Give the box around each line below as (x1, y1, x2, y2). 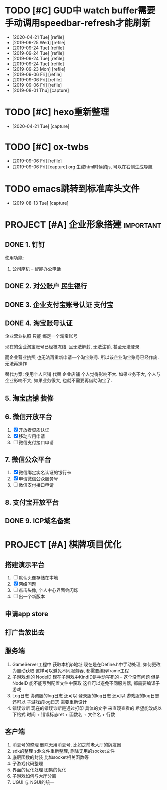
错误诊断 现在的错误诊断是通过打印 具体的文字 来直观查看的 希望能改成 (12, 705, 158, 711)
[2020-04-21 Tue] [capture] (12, 123, 70, 129)
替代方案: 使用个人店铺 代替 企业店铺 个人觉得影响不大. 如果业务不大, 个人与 (5, 371, 161, 377)
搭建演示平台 (5, 560, 45, 569)
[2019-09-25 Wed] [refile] (12, 39, 66, 45)
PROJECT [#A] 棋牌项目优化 (5, 539, 122, 550)
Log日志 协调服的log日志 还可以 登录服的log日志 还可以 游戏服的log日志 (12, 692, 160, 698)
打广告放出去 (5, 628, 45, 636)
